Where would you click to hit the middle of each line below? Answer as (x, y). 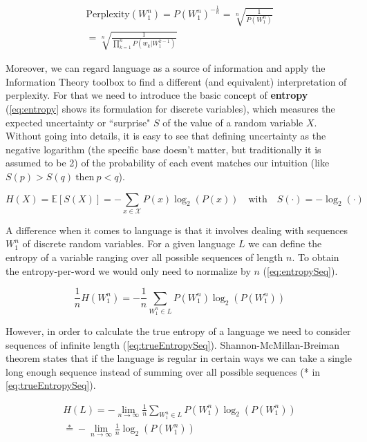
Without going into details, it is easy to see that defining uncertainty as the (166, 136)
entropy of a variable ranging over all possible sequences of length (144, 257)
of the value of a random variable (233, 122)
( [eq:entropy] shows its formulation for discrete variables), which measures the (170, 108)
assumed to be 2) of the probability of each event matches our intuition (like (168, 163)
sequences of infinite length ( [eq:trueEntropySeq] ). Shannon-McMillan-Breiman (172, 344)
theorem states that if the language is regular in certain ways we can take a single (179, 358)
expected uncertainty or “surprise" (78, 122)
